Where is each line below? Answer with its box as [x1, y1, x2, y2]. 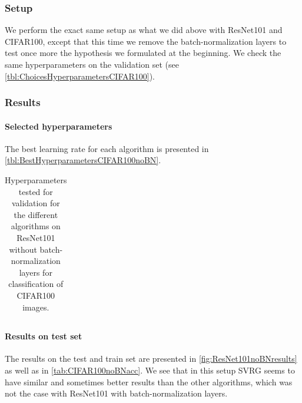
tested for [18, 185, 53, 197]
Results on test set [5, 330, 82, 342]
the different [14, 208, 58, 220]
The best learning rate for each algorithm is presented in [5, 142, 209, 154]
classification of [8, 278, 64, 290]
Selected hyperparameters [5, 120, 112, 132]
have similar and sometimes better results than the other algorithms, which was [5, 375, 293, 388]
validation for [11, 197, 60, 209]
